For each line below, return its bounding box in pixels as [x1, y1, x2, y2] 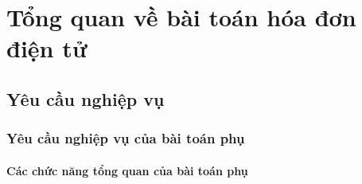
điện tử [6, 32, 88, 65]
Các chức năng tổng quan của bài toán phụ [6, 162, 248, 178]
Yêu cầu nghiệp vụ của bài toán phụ [6, 128, 245, 148]
